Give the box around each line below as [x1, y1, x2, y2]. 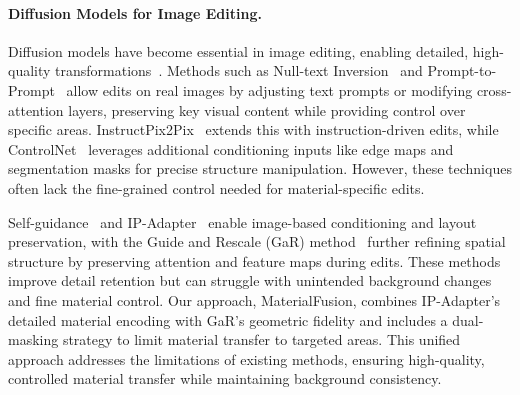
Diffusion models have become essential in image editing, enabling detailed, [8, 40, 469, 61]
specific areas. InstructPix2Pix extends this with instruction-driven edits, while [8, 119, 499, 140]
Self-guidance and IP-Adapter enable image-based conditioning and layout [8, 211, 477, 232]
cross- [476, 79, 512, 100]
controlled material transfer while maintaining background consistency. [8, 368, 442, 389]
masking [8, 329, 59, 350]
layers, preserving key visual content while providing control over [68, 99, 466, 120]
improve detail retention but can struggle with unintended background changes [8, 270, 492, 291]
